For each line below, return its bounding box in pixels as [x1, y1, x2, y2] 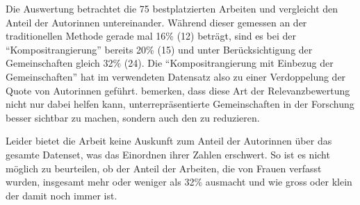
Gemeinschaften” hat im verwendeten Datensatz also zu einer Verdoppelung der [6, 69, 346, 83]
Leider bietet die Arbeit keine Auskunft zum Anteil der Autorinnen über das [6, 133, 332, 148]
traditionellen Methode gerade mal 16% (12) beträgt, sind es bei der [6, 28, 296, 43]
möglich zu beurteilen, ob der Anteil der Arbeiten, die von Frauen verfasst [6, 161, 322, 175]
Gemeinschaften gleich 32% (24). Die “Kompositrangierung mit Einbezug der [6, 56, 334, 70]
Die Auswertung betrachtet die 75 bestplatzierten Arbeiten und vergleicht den [6, 1, 338, 15]
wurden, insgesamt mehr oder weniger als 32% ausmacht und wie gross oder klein [6, 174, 352, 189]
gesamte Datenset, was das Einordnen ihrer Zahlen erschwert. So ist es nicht [6, 147, 330, 161]
